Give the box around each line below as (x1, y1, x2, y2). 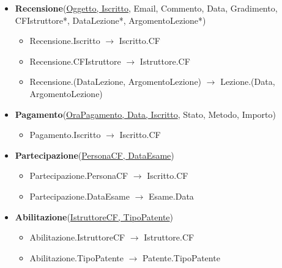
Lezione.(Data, (220, 75, 275, 88)
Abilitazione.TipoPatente (29, 251, 124, 264)
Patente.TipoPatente (143, 251, 220, 264)
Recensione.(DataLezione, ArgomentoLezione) (29, 75, 202, 88)
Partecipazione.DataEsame (29, 189, 130, 202)
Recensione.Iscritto (29, 34, 100, 47)
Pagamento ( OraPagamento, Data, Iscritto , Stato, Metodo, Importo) (15, 107, 276, 120)
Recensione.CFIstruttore (29, 54, 121, 67)
